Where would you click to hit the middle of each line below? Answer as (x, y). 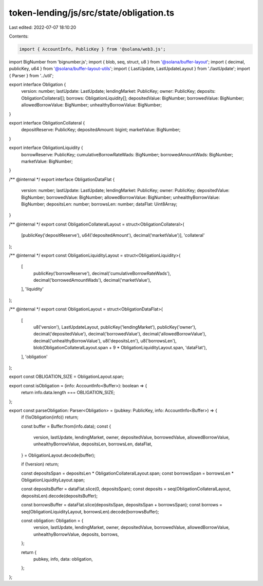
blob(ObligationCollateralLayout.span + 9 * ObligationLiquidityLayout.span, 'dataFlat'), (120, 348)
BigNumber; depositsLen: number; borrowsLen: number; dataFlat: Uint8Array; (99, 204)
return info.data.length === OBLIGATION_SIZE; (68, 393)
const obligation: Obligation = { (52, 521)
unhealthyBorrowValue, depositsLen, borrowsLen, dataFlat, (93, 444)
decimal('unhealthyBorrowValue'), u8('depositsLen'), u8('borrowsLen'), (105, 341)
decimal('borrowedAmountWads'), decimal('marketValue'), (92, 280)
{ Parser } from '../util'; (31, 75)
